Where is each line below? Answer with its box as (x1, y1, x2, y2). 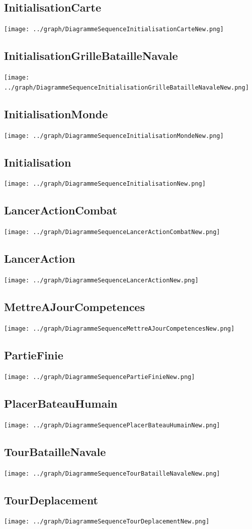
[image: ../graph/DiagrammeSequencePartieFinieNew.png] (4, 373, 195, 381)
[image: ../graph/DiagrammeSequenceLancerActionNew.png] (4, 277, 199, 284)
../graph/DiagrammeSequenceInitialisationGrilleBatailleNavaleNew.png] (4, 84, 249, 91)
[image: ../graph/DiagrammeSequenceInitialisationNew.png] (4, 180, 206, 188)
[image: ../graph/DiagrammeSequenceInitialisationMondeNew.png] (4, 132, 224, 139)
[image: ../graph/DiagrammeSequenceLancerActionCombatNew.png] (4, 229, 220, 236)
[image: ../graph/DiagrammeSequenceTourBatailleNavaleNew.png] (4, 470, 220, 477)
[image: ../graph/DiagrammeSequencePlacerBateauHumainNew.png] (4, 421, 220, 429)
